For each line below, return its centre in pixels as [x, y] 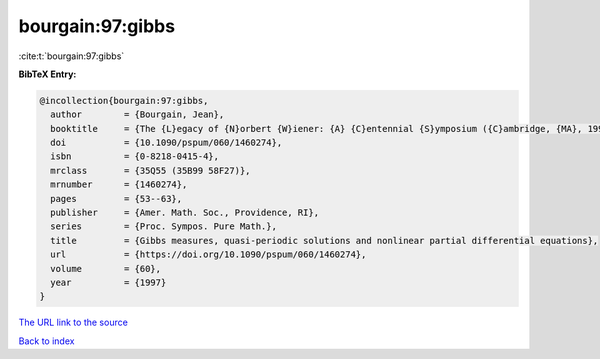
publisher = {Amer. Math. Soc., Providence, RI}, [185, 213]
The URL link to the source [73, 322]
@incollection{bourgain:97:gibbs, [124, 100]
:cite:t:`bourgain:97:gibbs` [71, 56]
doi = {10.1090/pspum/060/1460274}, [166, 143]
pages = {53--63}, [116, 198]
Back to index [46, 341]
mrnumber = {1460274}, [119, 184]
